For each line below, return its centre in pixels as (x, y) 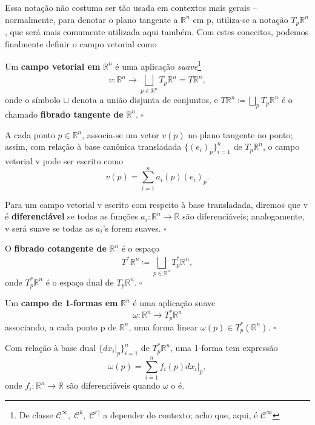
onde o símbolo (33, 100)
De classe (36, 414)
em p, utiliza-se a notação (240, 19)
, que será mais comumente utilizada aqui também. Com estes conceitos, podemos (157, 32)
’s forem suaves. (132, 228)
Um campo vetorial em (53, 66)
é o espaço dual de (80, 282)
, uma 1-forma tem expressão (224, 348)
